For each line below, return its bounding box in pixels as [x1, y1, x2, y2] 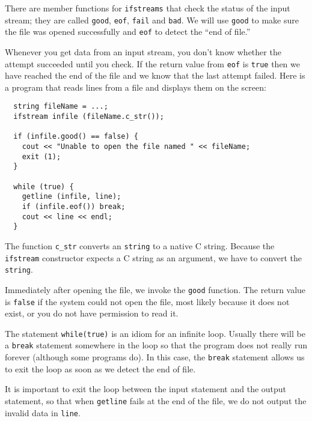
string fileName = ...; [13, 102, 108, 111]
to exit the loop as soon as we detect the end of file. [5, 362, 196, 375]
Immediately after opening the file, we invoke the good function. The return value [5, 283, 306, 295]
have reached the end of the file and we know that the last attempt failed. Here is [5, 69, 305, 82]
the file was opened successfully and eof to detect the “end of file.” [5, 25, 251, 38]
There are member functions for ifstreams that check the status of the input [5, 2, 290, 14]
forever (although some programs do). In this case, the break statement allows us [5, 351, 305, 363]
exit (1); [22, 152, 61, 161]
